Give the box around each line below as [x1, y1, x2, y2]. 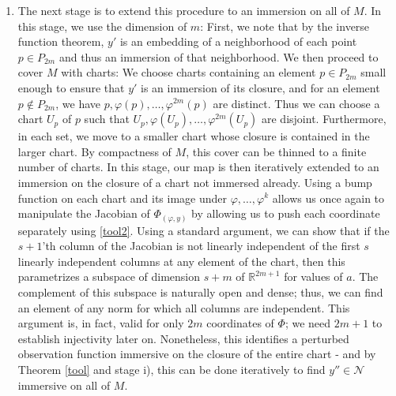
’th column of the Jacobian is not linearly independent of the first [42, 237, 360, 254]
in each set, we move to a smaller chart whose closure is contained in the [17, 128, 370, 144]
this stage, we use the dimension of [17, 17, 187, 34]
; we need [285, 315, 331, 331]
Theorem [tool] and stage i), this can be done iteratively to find [17, 361, 326, 377]
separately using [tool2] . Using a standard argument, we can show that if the [17, 222, 390, 238]
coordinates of [206, 315, 274, 331]
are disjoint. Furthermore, [262, 110, 387, 127]
